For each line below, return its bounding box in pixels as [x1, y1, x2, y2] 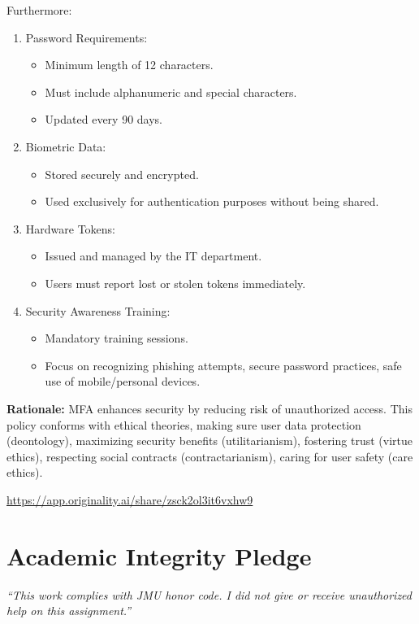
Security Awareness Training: [25, 302, 171, 319]
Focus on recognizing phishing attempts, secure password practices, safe [45, 356, 402, 373]
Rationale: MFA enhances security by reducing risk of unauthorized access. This [6, 399, 413, 417]
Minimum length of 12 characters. [45, 56, 214, 73]
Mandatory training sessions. [45, 329, 188, 347]
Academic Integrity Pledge [6, 539, 312, 572]
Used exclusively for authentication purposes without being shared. [45, 193, 379, 210]
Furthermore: [6, 2, 72, 18]
